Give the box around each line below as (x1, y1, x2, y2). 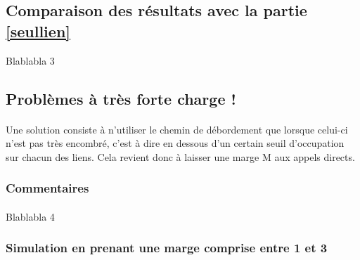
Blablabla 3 (6, 53, 55, 67)
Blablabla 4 (6, 209, 55, 223)
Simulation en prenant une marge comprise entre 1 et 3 (6, 239, 328, 256)
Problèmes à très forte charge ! (6, 87, 236, 109)
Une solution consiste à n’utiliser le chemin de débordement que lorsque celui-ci (6, 122, 348, 136)
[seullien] (6, 20, 71, 41)
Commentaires (6, 179, 89, 197)
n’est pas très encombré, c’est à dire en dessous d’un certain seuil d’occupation (6, 136, 345, 150)
